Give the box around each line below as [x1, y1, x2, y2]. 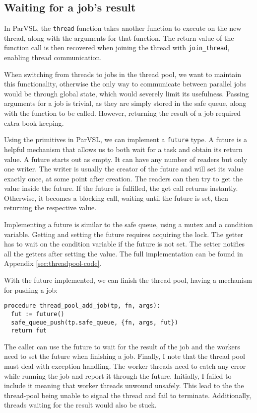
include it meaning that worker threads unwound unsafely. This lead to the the [4, 380, 244, 391]
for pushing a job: [4, 284, 58, 295]
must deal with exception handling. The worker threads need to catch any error [4, 361, 246, 371]
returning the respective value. [4, 202, 97, 213]
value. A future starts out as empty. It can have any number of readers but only [4, 154, 248, 164]
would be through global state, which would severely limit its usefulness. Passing [4, 88, 249, 98]
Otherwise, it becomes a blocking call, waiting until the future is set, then [4, 192, 228, 203]
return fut [11, 327, 47, 334]
